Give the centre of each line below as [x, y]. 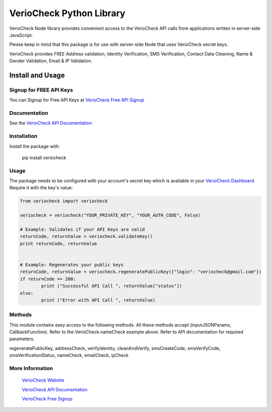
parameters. [22, 339]
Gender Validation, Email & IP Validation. [51, 61]
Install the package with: [35, 146]
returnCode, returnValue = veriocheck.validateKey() [86, 237]
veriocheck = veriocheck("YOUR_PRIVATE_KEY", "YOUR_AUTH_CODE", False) [110, 215]
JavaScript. [21, 35]
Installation [23, 136]
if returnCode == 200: [48, 279]
